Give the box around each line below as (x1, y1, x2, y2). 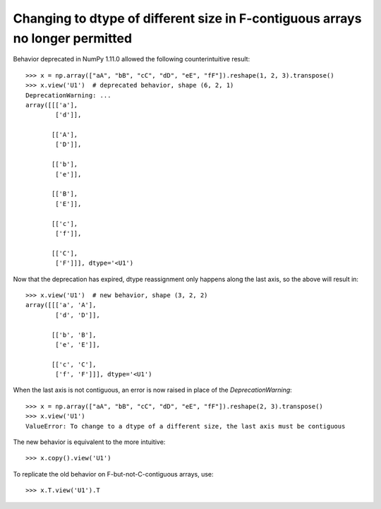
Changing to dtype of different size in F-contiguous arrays (13, 11, 362, 26)
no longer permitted (13, 30, 133, 46)
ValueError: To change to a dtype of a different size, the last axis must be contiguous (25, 422, 346, 430)
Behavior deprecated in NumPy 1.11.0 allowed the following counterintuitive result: (13, 55, 250, 64)
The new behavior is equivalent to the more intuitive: (13, 438, 166, 446)
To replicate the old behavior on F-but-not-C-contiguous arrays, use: (13, 469, 214, 478)
